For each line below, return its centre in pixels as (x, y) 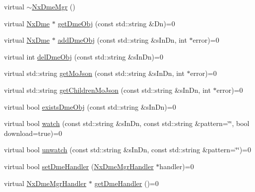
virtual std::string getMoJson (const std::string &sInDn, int (94, 73)
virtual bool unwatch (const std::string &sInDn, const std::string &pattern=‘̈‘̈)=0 (127, 150)
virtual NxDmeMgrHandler (45, 183)
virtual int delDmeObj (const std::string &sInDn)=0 (84, 56)
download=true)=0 (33, 133)
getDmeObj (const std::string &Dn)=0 (116, 23)
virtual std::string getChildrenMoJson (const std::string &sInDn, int (107, 90)
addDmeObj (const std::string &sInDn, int (122, 40)
